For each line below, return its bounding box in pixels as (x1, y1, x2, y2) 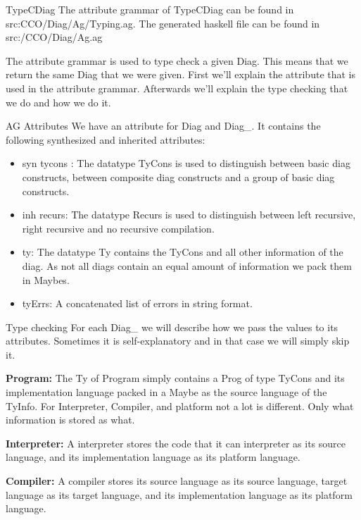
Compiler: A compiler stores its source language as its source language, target (6, 473, 348, 488)
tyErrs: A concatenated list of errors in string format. (22, 296, 253, 311)
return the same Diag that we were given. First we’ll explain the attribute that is (6, 67, 356, 82)
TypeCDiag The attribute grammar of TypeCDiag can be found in (6, 2, 294, 16)
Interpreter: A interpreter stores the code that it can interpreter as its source (6, 435, 346, 450)
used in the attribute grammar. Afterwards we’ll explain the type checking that (6, 80, 348, 95)
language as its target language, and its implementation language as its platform (6, 487, 353, 502)
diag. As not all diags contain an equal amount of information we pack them (22, 258, 352, 273)
